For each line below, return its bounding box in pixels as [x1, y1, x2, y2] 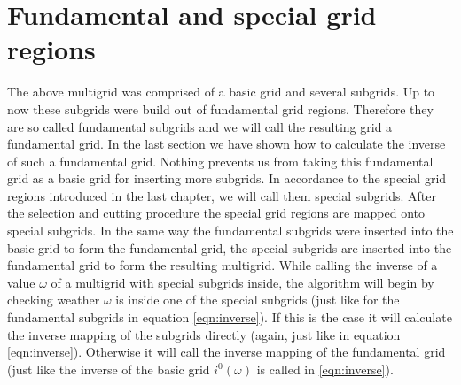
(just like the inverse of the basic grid [7, 359, 210, 378]
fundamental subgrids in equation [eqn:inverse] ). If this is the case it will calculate [7, 308, 452, 327]
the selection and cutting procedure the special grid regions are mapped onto [7, 204, 425, 222]
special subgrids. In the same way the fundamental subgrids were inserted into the [7, 221, 454, 240]
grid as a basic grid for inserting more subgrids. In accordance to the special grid [7, 169, 447, 188]
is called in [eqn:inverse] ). [256, 359, 394, 378]
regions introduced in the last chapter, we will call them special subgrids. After [7, 186, 436, 204]
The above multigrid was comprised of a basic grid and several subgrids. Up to [7, 82, 435, 101]
